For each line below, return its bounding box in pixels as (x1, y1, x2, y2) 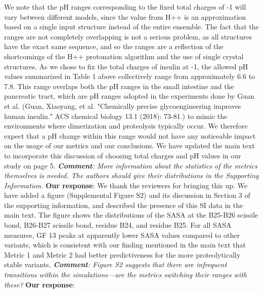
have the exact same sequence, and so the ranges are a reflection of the (4, 41, 224, 52)
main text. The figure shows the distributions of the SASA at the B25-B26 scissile (4, 210, 258, 220)
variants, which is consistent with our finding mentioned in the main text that (4, 239, 246, 250)
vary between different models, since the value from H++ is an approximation (4, 11, 246, 22)
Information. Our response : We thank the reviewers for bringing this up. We (4, 180, 247, 190)
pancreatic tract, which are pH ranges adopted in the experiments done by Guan (4, 91, 254, 101)
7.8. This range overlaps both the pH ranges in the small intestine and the (4, 80, 234, 91)
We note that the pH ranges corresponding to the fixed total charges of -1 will (4, 2, 246, 12)
